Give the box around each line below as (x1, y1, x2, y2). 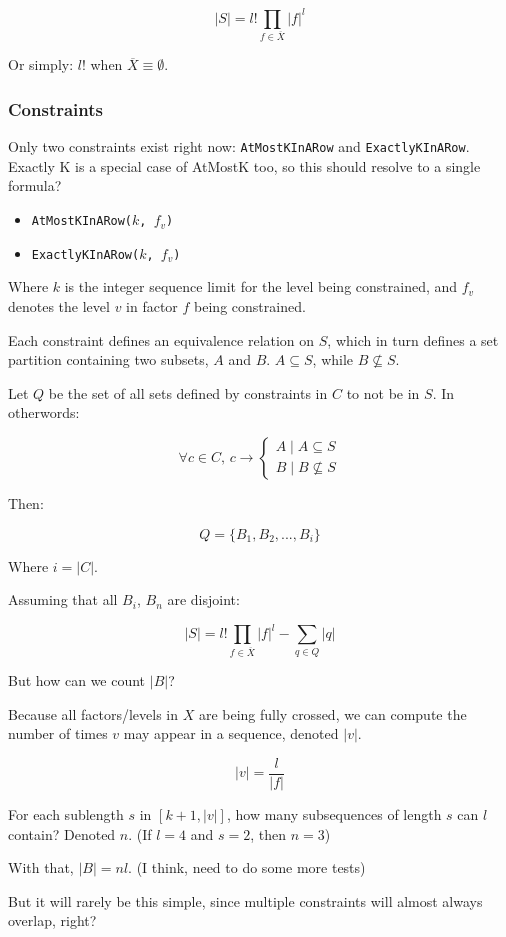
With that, (8, 857, 74, 878)
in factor (126, 295, 178, 316)
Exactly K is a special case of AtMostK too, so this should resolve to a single (8, 155, 481, 176)
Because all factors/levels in (8, 703, 178, 724)
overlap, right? (8, 910, 97, 931)
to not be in (346, 382, 420, 403)
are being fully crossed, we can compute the (198, 703, 467, 724)
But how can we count (8, 670, 146, 691)
